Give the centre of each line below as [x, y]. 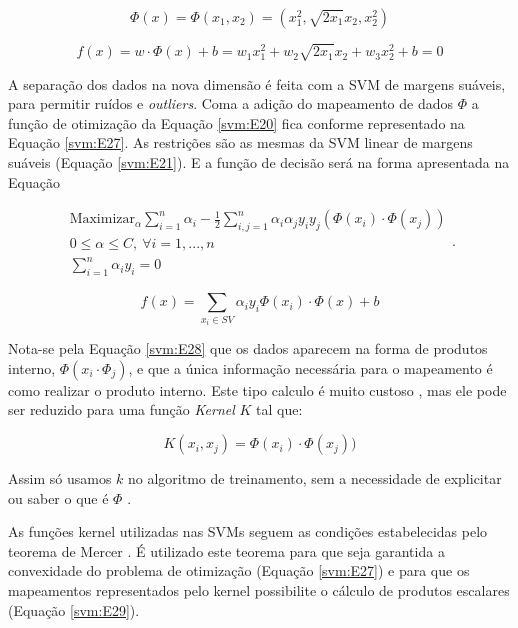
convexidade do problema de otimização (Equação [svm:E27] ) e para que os [239, 570]
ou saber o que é [58, 497]
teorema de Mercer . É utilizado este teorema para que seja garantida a [226, 550]
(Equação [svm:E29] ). [74, 609]
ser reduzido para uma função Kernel [121, 409]
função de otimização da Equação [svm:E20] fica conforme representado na [236, 122]
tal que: [279, 409]
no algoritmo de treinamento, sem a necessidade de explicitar [315, 478]
